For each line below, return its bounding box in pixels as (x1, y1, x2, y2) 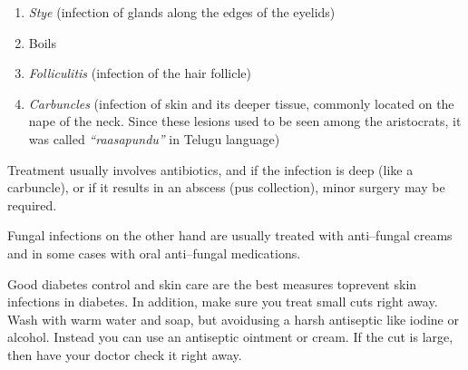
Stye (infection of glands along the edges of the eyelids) (28, 3, 336, 21)
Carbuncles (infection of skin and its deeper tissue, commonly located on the (28, 93, 454, 112)
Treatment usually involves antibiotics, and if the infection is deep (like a (7, 160, 414, 179)
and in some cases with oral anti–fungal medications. (7, 243, 301, 262)
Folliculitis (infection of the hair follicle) (28, 63, 251, 83)
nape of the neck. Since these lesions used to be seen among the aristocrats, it (28, 112, 462, 131)
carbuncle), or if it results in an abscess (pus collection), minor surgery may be (7, 178, 445, 197)
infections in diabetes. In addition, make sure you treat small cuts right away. (7, 292, 438, 311)
